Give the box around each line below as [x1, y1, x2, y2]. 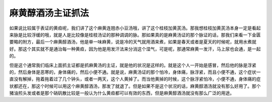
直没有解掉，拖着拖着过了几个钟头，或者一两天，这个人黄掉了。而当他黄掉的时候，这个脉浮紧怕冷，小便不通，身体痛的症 [9, 76, 261, 82]
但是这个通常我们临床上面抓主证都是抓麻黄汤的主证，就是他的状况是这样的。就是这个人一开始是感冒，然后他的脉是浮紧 [9, 62, 256, 68]
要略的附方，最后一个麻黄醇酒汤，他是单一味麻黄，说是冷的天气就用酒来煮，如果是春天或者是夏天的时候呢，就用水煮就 [9, 39, 256, 45]
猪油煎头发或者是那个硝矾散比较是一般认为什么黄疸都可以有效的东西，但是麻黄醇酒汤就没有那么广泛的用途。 [9, 90, 234, 96]
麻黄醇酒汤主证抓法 [9, 7, 89, 18]
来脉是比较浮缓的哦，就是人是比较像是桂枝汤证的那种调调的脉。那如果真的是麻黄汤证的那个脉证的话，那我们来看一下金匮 [9, 31, 261, 37]
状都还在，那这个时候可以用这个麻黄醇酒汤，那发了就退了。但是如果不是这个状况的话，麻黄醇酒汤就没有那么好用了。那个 [9, 83, 261, 89]
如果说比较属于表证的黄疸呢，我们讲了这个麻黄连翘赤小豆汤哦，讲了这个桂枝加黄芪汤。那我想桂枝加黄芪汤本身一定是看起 [9, 25, 261, 31]
